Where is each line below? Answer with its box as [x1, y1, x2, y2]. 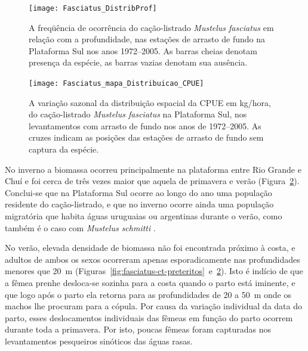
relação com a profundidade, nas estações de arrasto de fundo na [29, 33, 265, 45]
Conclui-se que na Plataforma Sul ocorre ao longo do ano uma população [5, 186, 272, 198]
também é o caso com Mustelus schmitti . [5, 221, 156, 234]
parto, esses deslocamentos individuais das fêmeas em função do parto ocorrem [5, 311, 293, 324]
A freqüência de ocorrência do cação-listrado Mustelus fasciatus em [29, 21, 274, 33]
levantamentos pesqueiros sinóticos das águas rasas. [5, 334, 193, 347]
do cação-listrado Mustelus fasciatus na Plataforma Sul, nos [29, 108, 247, 120]
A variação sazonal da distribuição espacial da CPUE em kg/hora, [29, 96, 271, 108]
